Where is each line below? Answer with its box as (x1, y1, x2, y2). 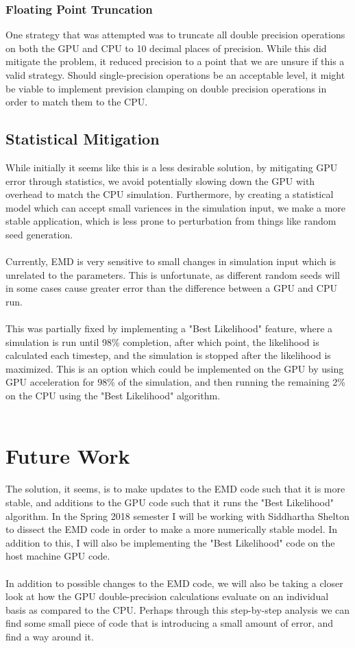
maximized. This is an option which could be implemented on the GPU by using (5, 361, 344, 375)
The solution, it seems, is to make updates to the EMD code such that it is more (5, 482, 345, 496)
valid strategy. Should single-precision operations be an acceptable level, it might (5, 68, 345, 82)
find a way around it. (5, 629, 94, 643)
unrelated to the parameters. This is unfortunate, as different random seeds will (5, 267, 340, 282)
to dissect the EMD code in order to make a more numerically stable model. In (5, 522, 338, 536)
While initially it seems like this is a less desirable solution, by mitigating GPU (5, 160, 338, 174)
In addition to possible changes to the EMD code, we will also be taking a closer (5, 575, 343, 590)
